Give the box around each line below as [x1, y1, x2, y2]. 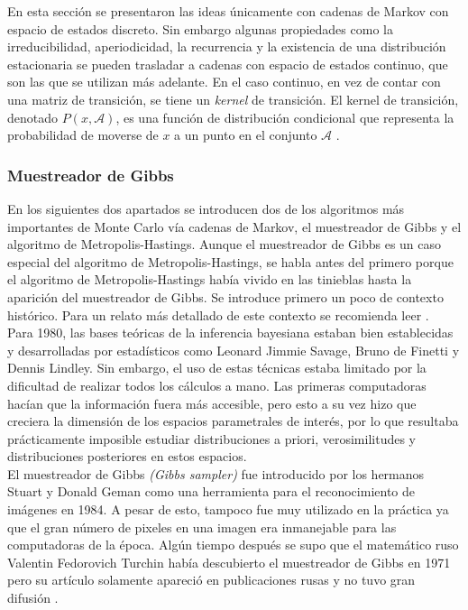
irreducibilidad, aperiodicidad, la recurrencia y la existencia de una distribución [7, 37, 446, 56]
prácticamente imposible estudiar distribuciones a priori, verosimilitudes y [7, 429, 416, 448]
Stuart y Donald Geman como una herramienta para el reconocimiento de [7, 482, 415, 501]
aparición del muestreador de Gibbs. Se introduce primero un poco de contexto [7, 287, 444, 306]
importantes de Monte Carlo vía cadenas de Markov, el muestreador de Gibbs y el [7, 217, 462, 236]
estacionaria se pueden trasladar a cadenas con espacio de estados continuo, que [7, 54, 448, 73]
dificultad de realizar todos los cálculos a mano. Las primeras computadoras [7, 375, 427, 394]
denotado [7, 107, 59, 126]
